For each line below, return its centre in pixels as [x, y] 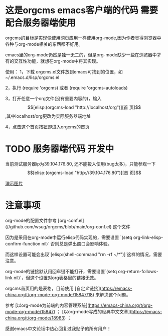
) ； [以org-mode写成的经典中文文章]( [93, 311]
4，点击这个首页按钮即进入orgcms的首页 [47, 127]
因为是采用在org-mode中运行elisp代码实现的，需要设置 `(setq [69, 237]
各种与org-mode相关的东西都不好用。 [44, 44]
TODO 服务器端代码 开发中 [60, 149]
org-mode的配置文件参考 [31, 220]
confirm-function [23, 243]
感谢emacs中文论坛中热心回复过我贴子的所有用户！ [58, 328]
